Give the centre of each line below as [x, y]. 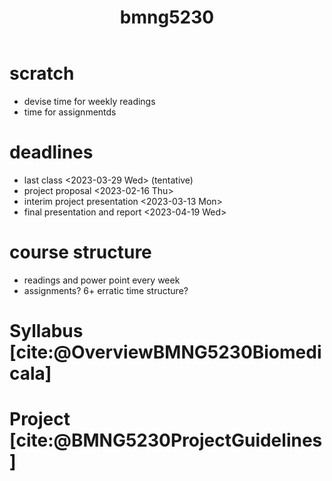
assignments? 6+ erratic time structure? [106, 290]
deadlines [51, 152]
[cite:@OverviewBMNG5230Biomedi [165, 352]
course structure [80, 252]
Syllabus [46, 331]
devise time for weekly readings [89, 101]
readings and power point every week [102, 280]
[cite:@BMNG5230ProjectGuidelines [166, 440]
